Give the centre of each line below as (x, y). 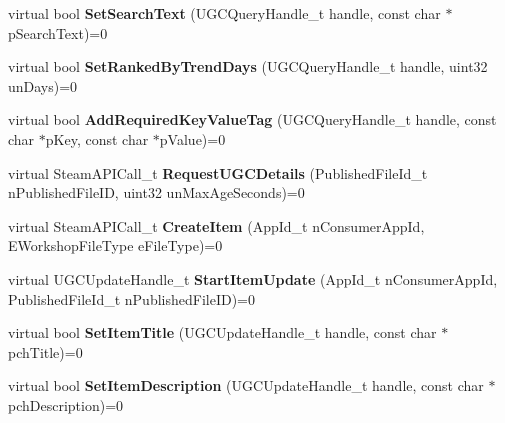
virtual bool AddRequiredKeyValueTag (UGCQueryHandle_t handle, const (252, 119)
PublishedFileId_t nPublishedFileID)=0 (131, 298)
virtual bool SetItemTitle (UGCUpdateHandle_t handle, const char (222, 332)
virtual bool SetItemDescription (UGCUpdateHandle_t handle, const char (246, 385)
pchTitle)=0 (45, 351)
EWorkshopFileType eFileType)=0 (115, 245)
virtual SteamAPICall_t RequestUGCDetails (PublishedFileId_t (218, 172)
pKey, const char (97, 138)
